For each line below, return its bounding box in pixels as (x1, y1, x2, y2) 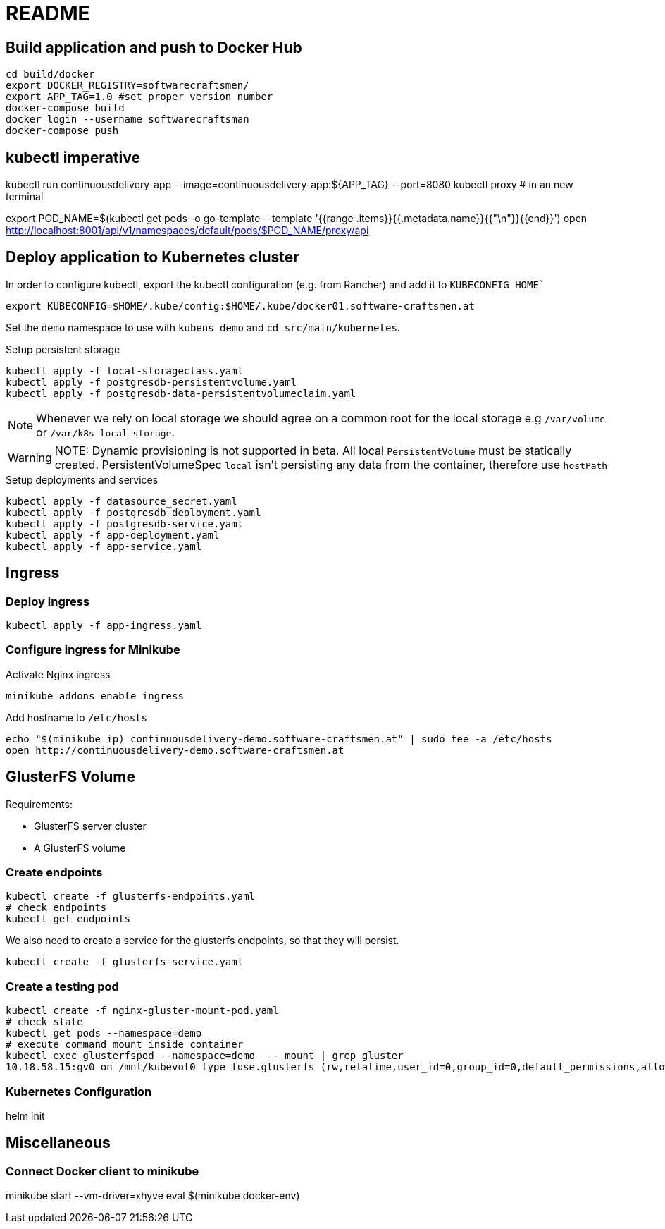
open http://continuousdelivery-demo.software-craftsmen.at (6, 744, 344, 756)
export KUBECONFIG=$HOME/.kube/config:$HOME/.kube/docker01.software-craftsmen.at (6, 300, 475, 312)
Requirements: (6, 797, 73, 810)
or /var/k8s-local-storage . (36, 424, 175, 439)
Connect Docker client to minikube (6, 1163, 199, 1178)
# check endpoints (6, 902, 107, 914)
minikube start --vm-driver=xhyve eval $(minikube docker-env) (6, 1190, 300, 1202)
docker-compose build (6, 102, 125, 114)
